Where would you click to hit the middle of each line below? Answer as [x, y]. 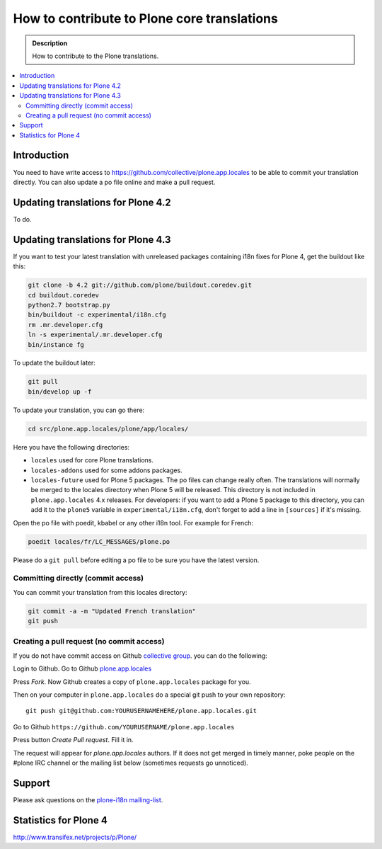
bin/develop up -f [60, 392]
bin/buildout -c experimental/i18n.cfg [97, 315]
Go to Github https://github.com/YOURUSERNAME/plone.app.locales [124, 727]
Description [50, 43]
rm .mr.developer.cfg [65, 325]
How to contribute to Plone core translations [146, 18]
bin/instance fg [56, 344]
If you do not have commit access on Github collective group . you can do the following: [140, 656]
